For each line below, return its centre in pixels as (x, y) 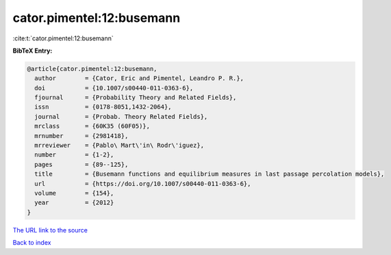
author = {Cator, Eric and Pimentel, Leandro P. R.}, (139, 78)
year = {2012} (74, 203)
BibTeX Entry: (33, 51)
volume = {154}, (74, 193)
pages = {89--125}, (81, 164)
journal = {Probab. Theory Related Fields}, (121, 117)
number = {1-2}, (74, 155)
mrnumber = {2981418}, (81, 136)
